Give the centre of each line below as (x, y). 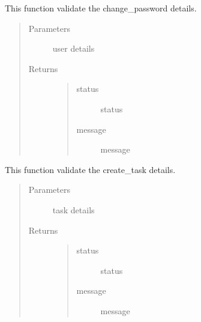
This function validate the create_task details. (90, 169)
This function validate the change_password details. (101, 8)
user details (73, 48)
